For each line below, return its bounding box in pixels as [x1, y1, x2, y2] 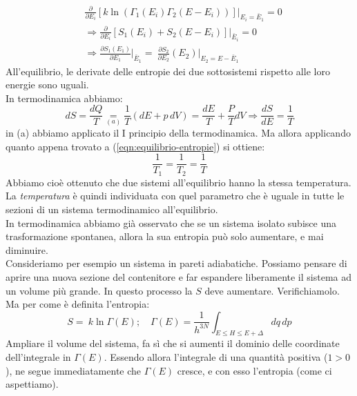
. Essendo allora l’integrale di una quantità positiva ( [104, 350, 328, 364]
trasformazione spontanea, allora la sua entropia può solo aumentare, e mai [6, 229, 324, 244]
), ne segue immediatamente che [6, 363, 142, 377]
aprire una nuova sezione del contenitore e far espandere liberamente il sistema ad [6, 269, 352, 284]
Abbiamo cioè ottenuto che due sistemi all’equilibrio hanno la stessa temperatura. [6, 175, 351, 189]
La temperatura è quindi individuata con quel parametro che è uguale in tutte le [6, 188, 345, 203]
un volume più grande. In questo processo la [6, 283, 193, 297]
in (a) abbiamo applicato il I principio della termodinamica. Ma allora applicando [6, 126, 351, 140]
